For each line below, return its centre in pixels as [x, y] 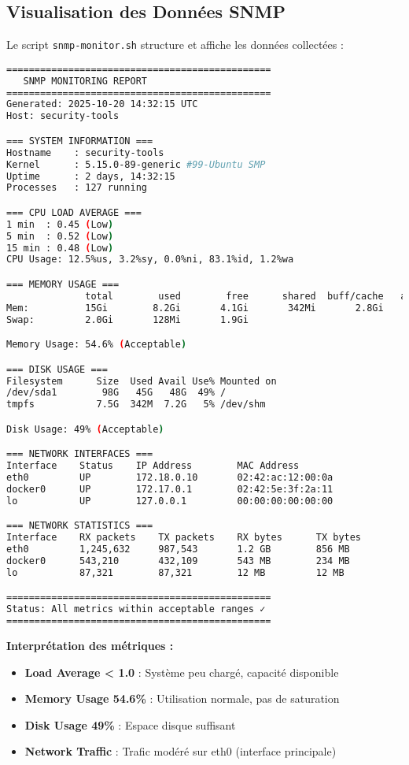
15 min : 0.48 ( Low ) [60, 248]
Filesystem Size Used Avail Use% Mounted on [142, 381]
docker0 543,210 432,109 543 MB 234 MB [178, 561]
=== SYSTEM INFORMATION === [80, 141]
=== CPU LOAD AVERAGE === [74, 212]
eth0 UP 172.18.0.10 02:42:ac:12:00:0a [170, 478]
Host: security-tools [63, 116]
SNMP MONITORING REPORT [85, 81]
